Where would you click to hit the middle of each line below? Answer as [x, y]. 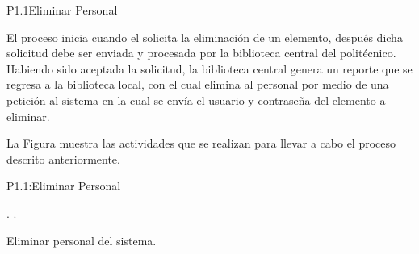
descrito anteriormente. [63, 158]
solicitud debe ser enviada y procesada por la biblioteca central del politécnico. [201, 53]
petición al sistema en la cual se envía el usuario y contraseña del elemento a [196, 100]
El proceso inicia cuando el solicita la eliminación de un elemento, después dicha [205, 37]
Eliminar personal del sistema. [82, 240]
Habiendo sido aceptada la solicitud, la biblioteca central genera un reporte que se [209, 68]
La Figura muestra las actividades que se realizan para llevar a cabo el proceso [201, 143]
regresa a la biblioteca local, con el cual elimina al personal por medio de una [198, 84]
